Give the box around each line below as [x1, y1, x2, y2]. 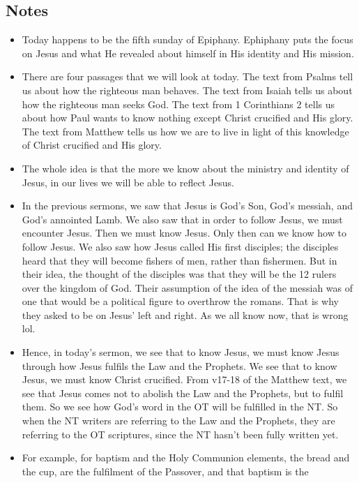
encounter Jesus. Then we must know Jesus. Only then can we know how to [22, 225, 346, 240]
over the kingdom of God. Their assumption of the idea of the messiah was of [22, 280, 353, 295]
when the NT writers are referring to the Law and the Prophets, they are [22, 413, 335, 428]
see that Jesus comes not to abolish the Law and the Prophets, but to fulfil [22, 385, 344, 400]
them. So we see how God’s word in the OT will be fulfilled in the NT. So [22, 399, 338, 414]
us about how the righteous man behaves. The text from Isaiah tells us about [22, 82, 353, 97]
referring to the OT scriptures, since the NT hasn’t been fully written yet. [22, 426, 339, 441]
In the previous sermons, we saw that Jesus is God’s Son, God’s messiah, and [22, 198, 353, 213]
